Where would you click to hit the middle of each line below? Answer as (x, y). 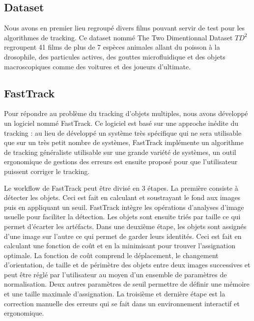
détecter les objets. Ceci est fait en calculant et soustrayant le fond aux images (122, 197)
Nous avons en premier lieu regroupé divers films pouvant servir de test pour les (125, 28)
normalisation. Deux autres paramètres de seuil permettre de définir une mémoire (127, 284)
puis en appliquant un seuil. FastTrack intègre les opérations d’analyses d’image (124, 207)
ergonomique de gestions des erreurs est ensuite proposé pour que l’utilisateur (121, 161)
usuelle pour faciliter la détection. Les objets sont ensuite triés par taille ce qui (122, 217)
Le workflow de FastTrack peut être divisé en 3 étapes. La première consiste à (121, 188)
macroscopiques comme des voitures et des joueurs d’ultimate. (98, 66)
